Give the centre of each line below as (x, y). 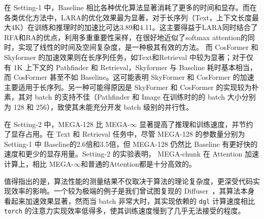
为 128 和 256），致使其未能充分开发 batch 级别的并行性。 (99, 106)
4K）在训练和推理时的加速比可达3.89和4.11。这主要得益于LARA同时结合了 (134, 27)
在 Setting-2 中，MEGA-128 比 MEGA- (67, 124)
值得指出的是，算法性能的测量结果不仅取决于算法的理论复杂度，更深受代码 (128, 181)
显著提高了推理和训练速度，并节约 (196, 124)
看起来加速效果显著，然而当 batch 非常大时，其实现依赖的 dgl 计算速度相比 (129, 200)
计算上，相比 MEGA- (39, 163)
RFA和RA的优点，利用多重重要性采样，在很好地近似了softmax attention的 (126, 37)
